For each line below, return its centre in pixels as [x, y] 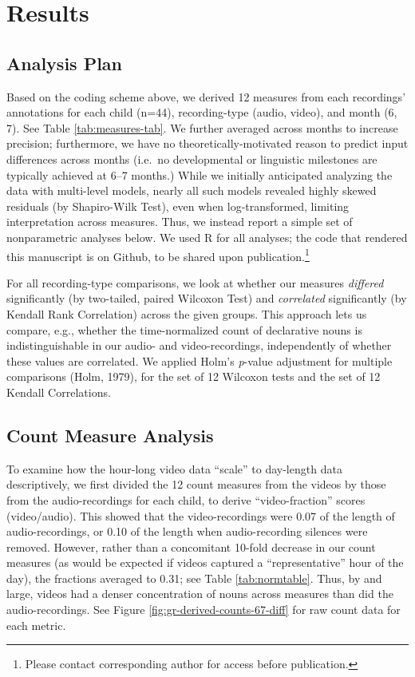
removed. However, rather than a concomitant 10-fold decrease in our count [191, 546]
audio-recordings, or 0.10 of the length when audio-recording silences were [187, 531]
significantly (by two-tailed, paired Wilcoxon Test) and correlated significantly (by [207, 298]
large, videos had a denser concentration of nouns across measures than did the [200, 594]
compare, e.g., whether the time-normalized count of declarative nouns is [184, 329]
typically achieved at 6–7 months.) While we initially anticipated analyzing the [200, 174]
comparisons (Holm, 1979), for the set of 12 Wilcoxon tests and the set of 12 [194, 376]
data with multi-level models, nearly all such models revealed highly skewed [192, 190]
